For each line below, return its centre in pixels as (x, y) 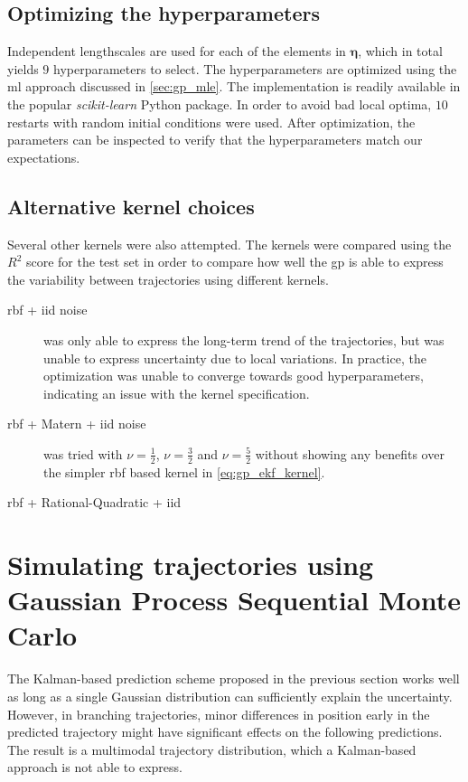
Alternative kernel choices (131, 206)
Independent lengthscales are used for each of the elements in (177, 51)
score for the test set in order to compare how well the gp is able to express (234, 262)
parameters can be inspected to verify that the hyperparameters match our (215, 140)
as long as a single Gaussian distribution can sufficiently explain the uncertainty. (230, 697)
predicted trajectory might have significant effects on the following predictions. (225, 732)
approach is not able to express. (95, 767)
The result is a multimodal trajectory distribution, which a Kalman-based (212, 749)
